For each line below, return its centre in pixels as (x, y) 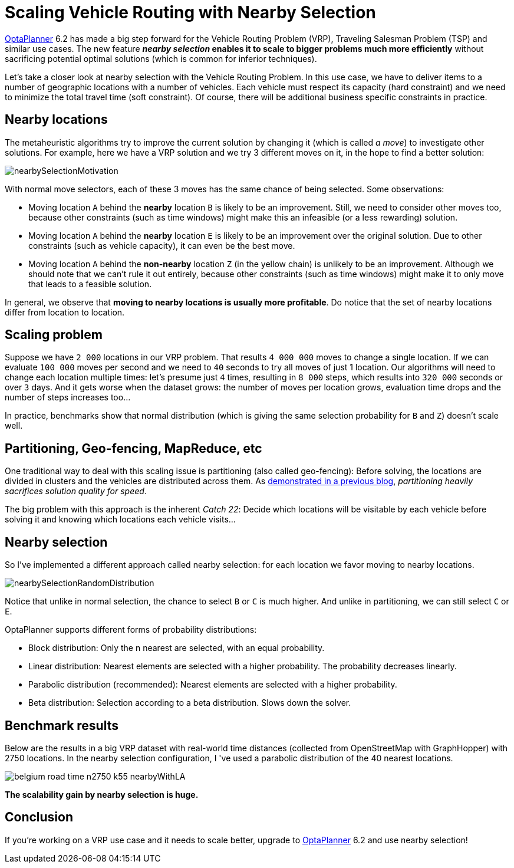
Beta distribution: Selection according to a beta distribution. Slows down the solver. (190, 703)
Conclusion (39, 817)
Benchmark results (62, 725)
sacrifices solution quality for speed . (76, 491)
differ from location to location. (65, 312)
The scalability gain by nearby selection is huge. (102, 794)
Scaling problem (54, 335)
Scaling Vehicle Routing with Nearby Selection (190, 12)
